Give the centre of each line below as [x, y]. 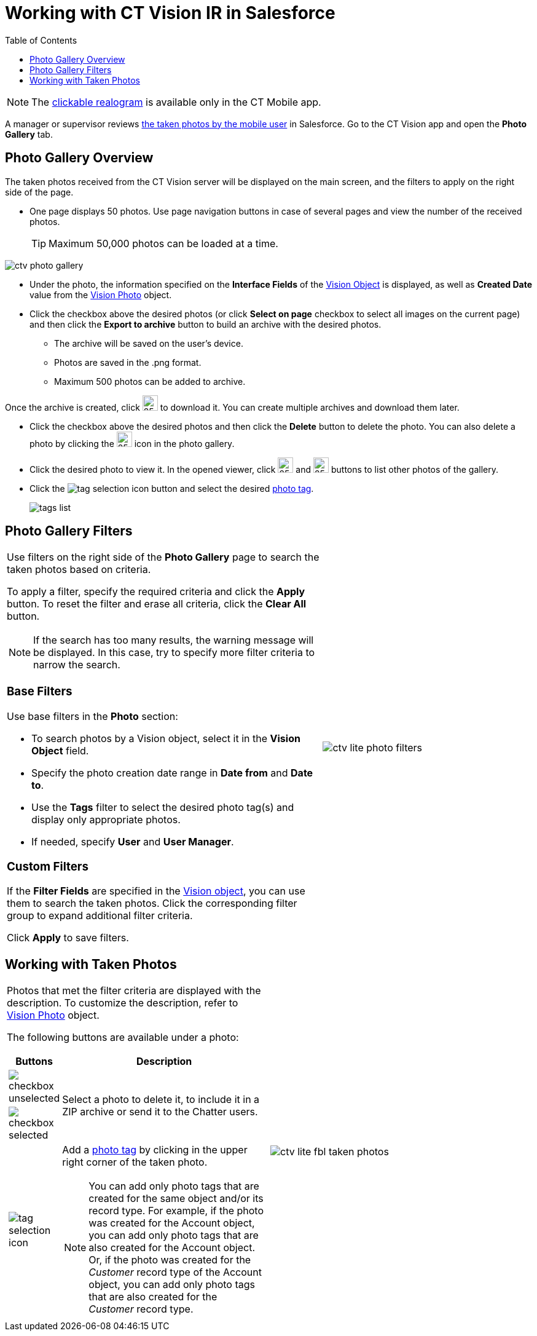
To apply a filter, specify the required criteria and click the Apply [156, 592]
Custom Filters [48, 866]
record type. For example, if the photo [176, 1211]
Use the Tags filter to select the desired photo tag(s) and [163, 807]
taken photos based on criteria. [79, 570]
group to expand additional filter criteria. [100, 916]
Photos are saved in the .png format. [128, 362]
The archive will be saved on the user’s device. [149, 343]
